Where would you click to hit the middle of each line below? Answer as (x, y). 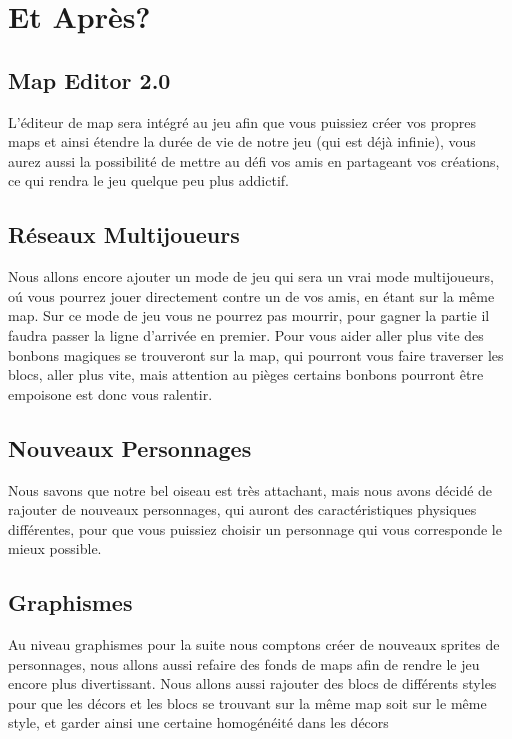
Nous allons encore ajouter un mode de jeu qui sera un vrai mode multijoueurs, (251, 276)
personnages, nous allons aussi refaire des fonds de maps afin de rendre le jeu (244, 663)
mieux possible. (55, 548)
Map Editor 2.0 (89, 79)
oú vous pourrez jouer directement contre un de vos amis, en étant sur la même (251, 295)
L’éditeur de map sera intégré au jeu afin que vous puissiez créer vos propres (242, 121)
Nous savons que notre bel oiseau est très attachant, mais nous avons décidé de (250, 489)
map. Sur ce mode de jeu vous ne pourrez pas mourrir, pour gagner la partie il (249, 315)
